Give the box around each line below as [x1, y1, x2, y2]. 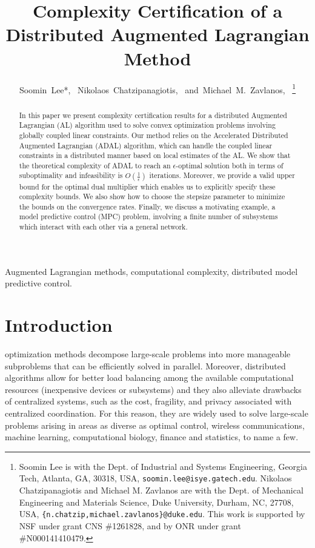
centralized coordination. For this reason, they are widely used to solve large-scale [5, 407, 308, 420]
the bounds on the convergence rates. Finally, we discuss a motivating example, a [19, 201, 276, 211]
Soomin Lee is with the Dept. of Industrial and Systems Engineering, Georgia [19, 460, 307, 472]
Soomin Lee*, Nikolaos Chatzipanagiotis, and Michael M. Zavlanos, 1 [19, 81, 296, 96]
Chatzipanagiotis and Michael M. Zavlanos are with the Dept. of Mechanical [19, 484, 303, 497]
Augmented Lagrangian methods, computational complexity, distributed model [5, 265, 298, 277]
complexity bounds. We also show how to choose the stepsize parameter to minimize [19, 191, 285, 202]
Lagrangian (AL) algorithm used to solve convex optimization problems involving [19, 120, 276, 130]
